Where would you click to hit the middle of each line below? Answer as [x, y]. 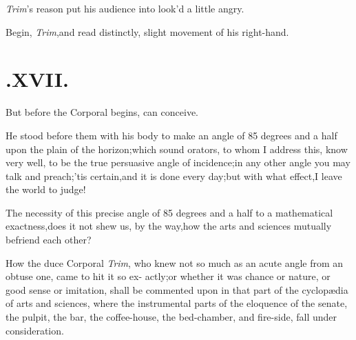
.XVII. [37, 79]
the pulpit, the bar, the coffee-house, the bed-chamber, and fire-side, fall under [171, 317]
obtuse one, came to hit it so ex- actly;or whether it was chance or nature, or [168, 276]
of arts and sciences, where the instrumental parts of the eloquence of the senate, [177, 303]
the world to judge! [46, 189]
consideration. [35, 330]
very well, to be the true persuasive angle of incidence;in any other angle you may [178, 162]
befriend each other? [49, 240]
